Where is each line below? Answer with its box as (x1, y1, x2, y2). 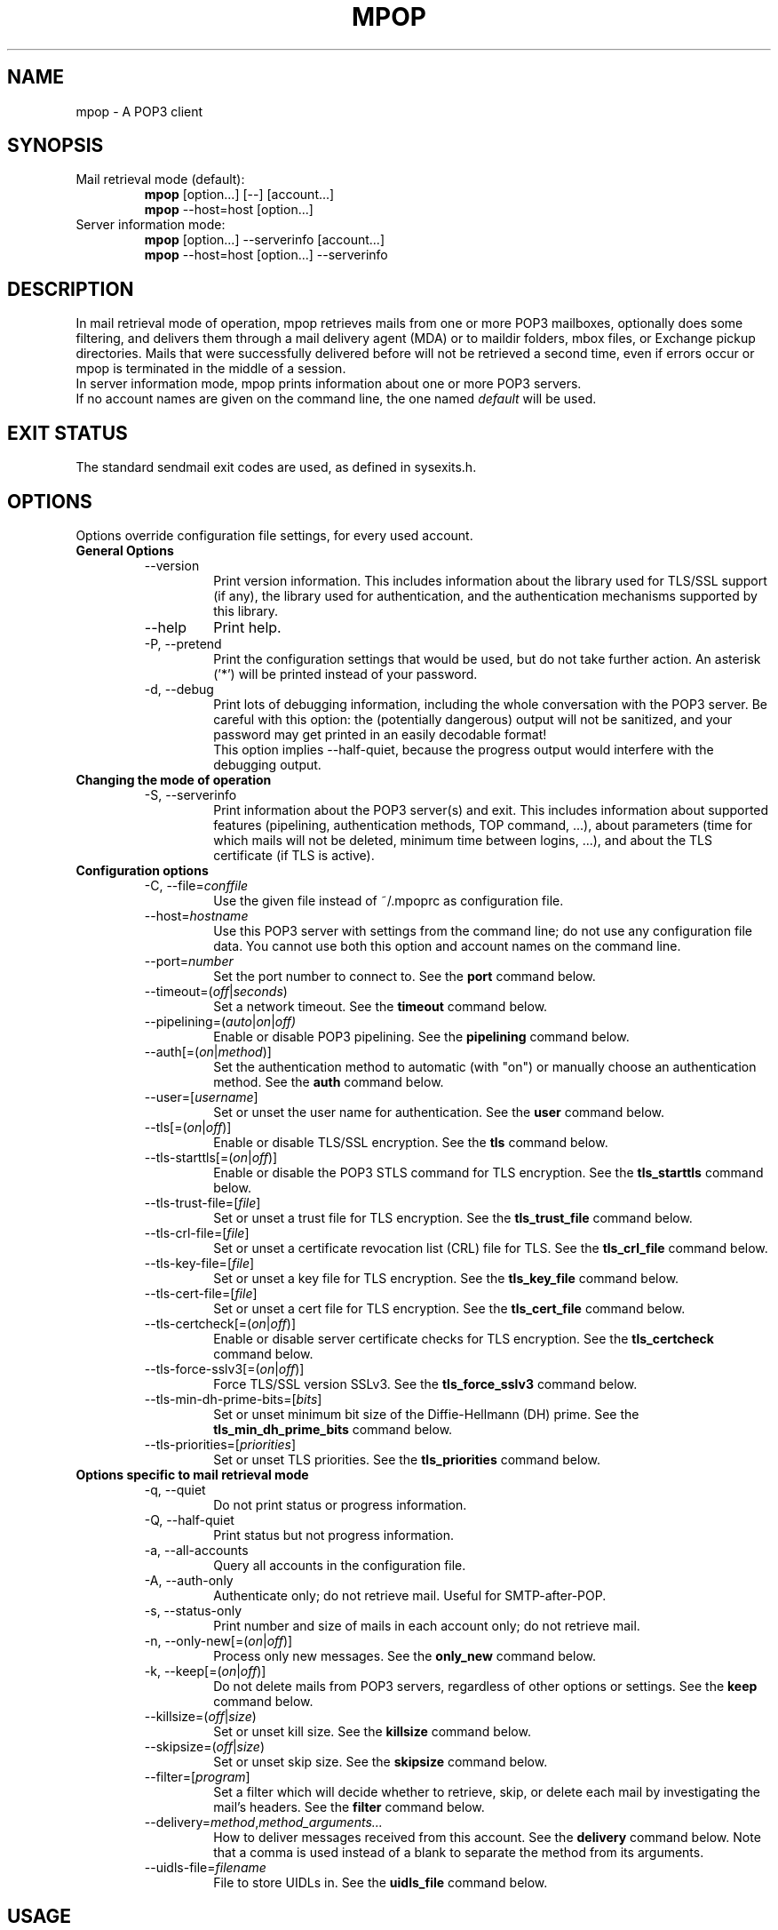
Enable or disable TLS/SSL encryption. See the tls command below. (213, 1134, 608, 1150)
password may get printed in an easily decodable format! (213, 726, 547, 742)
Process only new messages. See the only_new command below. (213, 1647, 597, 1663)
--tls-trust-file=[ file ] (144, 1194, 261, 1210)
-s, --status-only (144, 1602, 242, 1618)
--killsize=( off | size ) (144, 1708, 257, 1724)
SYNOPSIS (7, 134, 104, 157)
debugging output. (213, 756, 322, 772)
